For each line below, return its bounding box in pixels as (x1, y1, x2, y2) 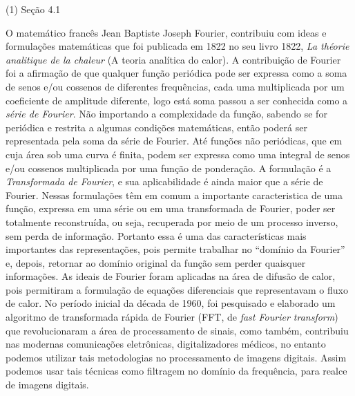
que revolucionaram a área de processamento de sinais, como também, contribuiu (6, 323, 349, 337)
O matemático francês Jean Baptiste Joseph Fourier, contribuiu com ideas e (6, 25, 327, 39)
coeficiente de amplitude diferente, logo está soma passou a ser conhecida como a (6, 93, 348, 107)
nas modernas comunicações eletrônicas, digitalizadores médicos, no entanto (6, 337, 326, 351)
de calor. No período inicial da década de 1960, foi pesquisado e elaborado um (6, 296, 336, 310)
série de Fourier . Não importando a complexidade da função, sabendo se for (6, 106, 327, 121)
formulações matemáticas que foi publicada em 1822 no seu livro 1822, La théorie (6, 39, 349, 53)
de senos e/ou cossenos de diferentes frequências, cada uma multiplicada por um (6, 79, 345, 93)
